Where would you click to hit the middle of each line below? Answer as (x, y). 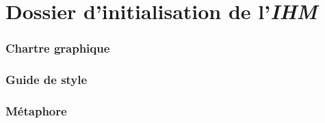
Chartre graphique (58, 48)
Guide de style (47, 80)
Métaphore (36, 110)
